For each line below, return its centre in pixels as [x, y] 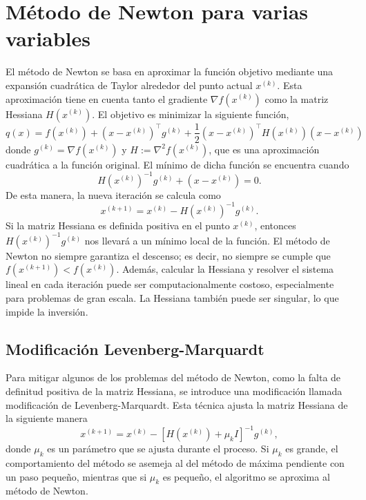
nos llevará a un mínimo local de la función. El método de [207, 240]
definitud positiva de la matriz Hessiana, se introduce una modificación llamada [174, 391]
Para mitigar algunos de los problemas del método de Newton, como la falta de [173, 377]
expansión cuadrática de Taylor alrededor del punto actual [129, 85]
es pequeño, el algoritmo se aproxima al [246, 476]
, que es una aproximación [264, 149]
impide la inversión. [47, 311]
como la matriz [297, 98]
